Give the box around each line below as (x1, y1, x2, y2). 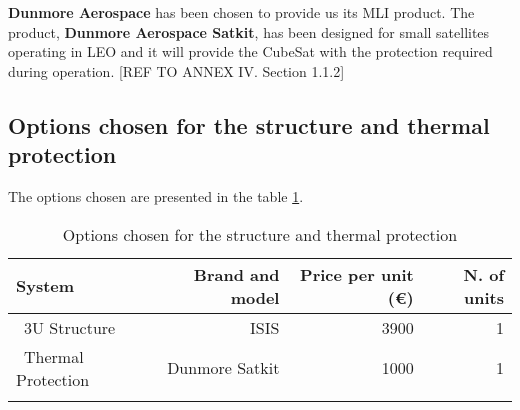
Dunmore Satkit (167, 356, 280, 380)
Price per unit (300, 262, 414, 286)
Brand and (193, 262, 280, 286)
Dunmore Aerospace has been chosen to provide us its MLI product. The (8, 2, 475, 22)
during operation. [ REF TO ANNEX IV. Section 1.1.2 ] (8, 60, 345, 81)
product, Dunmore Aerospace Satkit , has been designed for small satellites (8, 21, 490, 42)
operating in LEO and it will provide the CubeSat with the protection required (8, 41, 493, 62)
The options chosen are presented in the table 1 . (8, 185, 304, 206)
